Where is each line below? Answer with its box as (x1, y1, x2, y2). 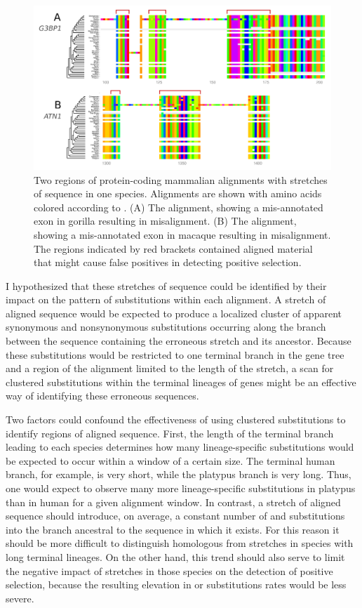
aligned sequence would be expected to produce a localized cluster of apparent (6, 305, 342, 320)
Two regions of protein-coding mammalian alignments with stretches (34, 172, 328, 187)
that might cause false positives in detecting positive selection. (34, 255, 302, 270)
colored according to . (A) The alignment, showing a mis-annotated (34, 199, 323, 214)
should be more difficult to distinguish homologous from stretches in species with (6, 536, 354, 550)
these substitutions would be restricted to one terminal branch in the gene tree (6, 347, 344, 362)
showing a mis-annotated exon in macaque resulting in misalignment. (34, 227, 331, 242)
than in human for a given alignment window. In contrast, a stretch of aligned (6, 494, 341, 509)
